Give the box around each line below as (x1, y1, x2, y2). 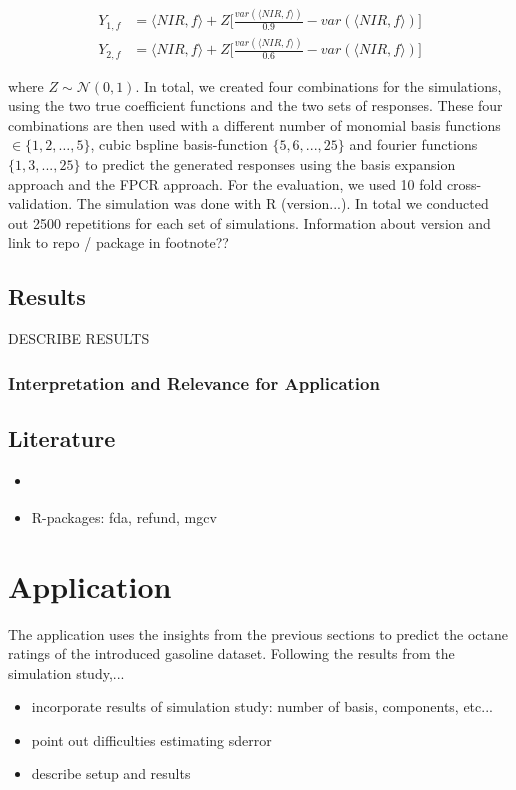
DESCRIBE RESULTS (8, 328, 150, 349)
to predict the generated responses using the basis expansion (85, 153, 456, 174)
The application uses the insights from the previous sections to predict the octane (8, 623, 508, 644)
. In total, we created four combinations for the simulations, (135, 75, 502, 96)
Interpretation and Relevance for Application (8, 370, 380, 395)
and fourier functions (349, 134, 478, 155)
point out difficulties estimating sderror (31, 729, 272, 750)
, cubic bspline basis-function (90, 134, 268, 155)
